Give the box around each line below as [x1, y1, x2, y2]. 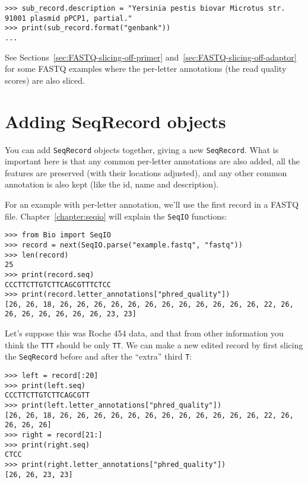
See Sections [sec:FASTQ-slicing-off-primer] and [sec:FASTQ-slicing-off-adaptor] [5, 50, 297, 63]
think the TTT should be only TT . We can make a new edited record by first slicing [5, 338, 303, 351]
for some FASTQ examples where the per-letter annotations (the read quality [5, 62, 287, 75]
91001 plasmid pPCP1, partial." [5, 14, 132, 23]
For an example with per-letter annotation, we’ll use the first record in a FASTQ [5, 198, 299, 210]
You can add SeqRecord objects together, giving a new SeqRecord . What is [5, 143, 279, 155]
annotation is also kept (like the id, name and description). [5, 178, 219, 190]
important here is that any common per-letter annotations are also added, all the [5, 155, 300, 167]
